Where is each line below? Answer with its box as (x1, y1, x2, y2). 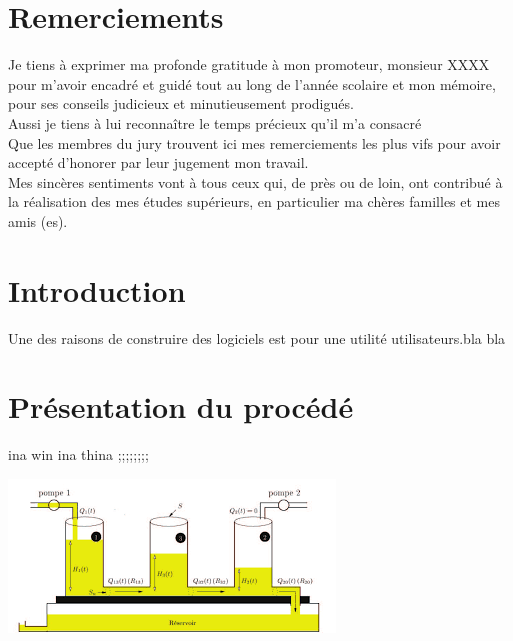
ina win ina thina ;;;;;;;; (8, 444, 149, 465)
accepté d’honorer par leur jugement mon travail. (8, 152, 309, 173)
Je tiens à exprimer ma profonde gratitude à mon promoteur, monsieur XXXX (8, 54, 490, 75)
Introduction (8, 269, 186, 310)
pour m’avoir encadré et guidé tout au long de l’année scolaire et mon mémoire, (8, 73, 496, 94)
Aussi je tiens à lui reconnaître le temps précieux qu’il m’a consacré (8, 112, 422, 133)
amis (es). (8, 210, 68, 231)
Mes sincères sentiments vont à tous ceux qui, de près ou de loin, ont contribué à (8, 171, 503, 192)
